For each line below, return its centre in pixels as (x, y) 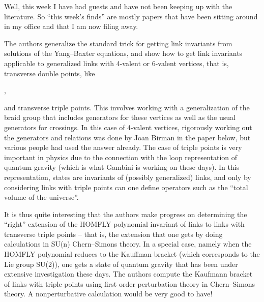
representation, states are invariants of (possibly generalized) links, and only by (128, 177)
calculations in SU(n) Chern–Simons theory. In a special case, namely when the (128, 244)
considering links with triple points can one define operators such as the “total (126, 187)
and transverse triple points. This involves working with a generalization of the (127, 107)
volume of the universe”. (41, 197)
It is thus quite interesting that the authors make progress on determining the (126, 214)
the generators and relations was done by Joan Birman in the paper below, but (127, 137)
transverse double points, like (50, 73)
